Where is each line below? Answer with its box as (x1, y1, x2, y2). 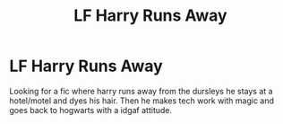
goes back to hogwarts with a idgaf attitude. (9, 104, 173, 115)
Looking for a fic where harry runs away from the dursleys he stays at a (9, 85, 273, 96)
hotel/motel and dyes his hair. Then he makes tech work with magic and (9, 95, 275, 106)
